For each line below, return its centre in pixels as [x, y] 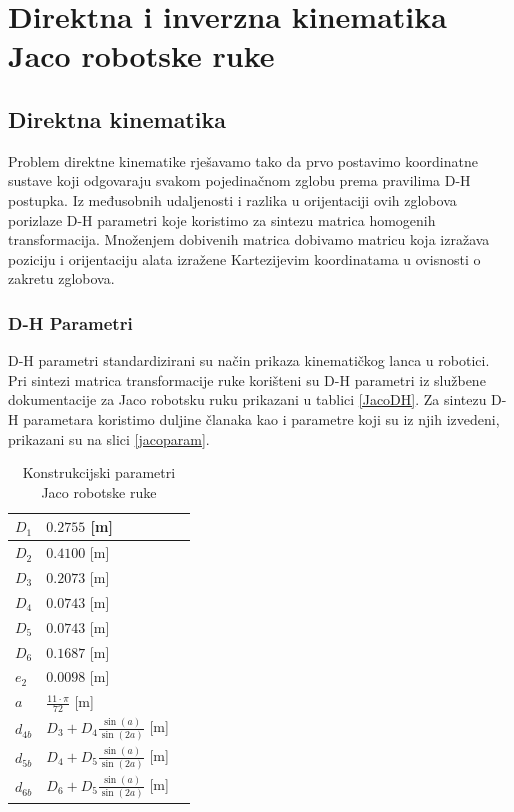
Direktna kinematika [117, 118]
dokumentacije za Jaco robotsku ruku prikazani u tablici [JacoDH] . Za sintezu [247, 399]
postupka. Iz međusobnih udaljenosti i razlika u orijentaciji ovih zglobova [232, 199]
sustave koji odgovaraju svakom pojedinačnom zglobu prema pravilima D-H [239, 180]
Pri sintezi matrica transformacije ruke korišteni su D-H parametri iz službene [247, 379]
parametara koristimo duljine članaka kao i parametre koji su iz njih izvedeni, [261, 418]
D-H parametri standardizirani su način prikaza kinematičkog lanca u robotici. [249, 360]
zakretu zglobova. [61, 278]
